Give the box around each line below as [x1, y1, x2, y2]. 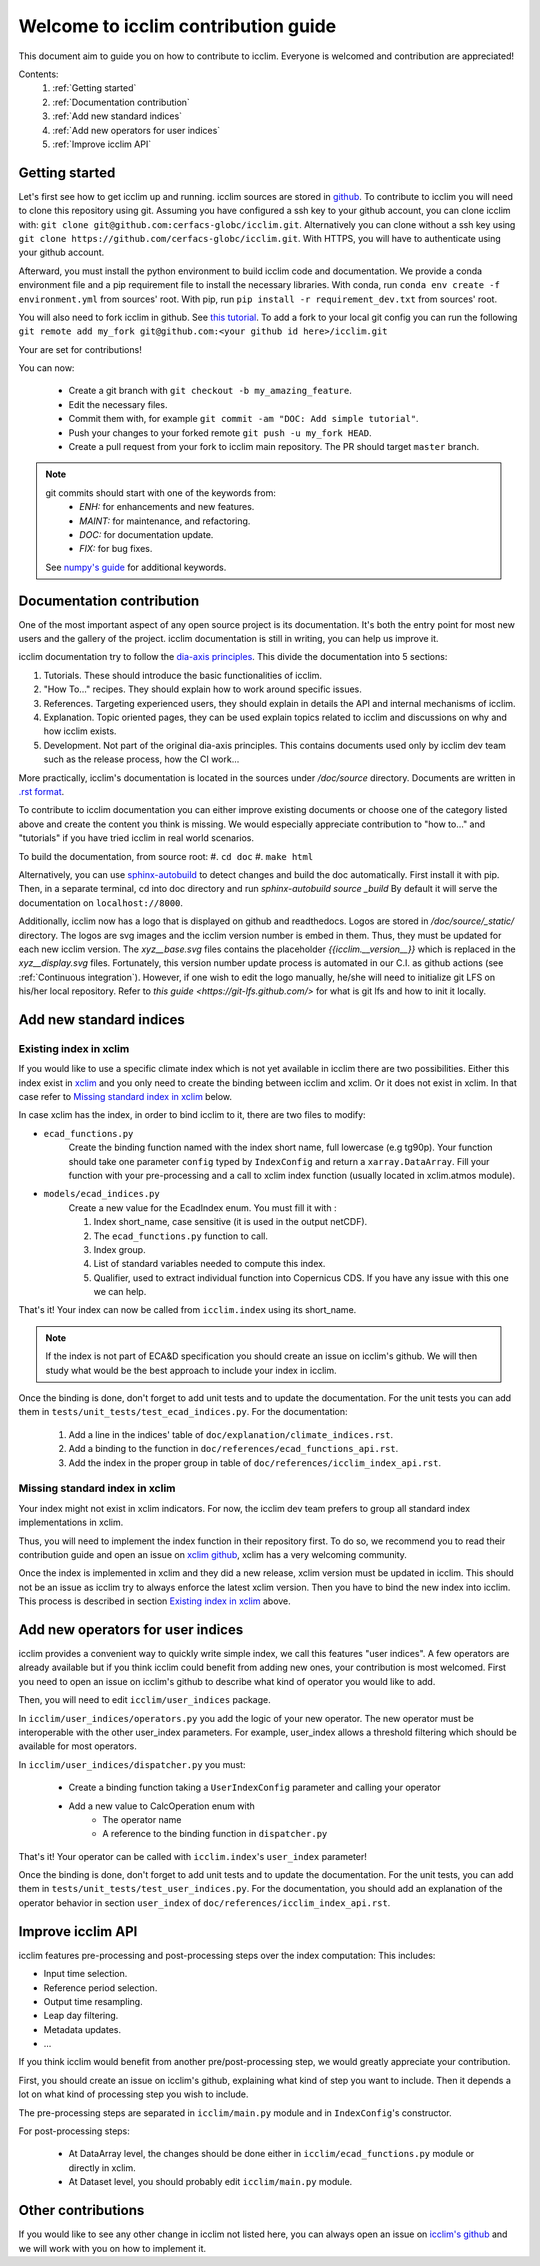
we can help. [93, 1286, 147, 1298]
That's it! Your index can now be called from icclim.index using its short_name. [18, 1304, 357, 1316]
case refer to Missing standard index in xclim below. [18, 1091, 233, 1102]
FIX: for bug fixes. [79, 543, 153, 555]
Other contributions [18, 2202, 145, 2219]
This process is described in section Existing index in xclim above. [18, 1595, 292, 1607]
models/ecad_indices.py [43, 1188, 160, 1200]
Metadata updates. [43, 2023, 122, 2035]
